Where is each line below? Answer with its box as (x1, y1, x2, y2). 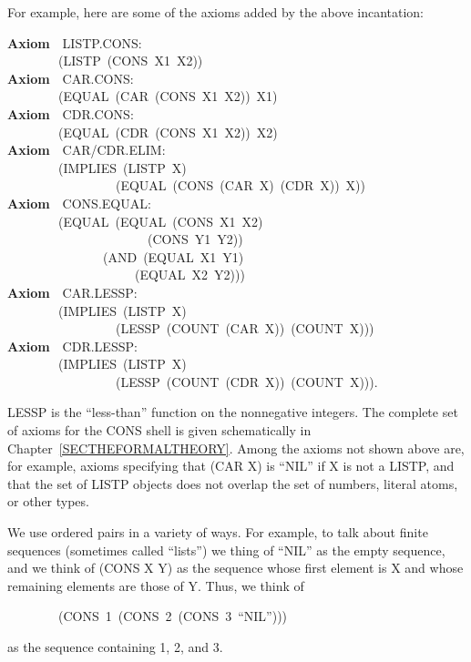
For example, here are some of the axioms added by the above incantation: (7, 3, 425, 21)
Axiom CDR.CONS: (7, 104, 134, 123)
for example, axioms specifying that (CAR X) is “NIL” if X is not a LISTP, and (7, 456, 455, 475)
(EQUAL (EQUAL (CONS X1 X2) (57, 211, 263, 230)
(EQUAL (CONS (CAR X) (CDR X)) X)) (115, 176, 365, 195)
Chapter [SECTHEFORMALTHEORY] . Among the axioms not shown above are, (7, 438, 465, 457)
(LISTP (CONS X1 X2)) (57, 51, 203, 70)
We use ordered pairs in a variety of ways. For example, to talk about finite (7, 523, 428, 542)
